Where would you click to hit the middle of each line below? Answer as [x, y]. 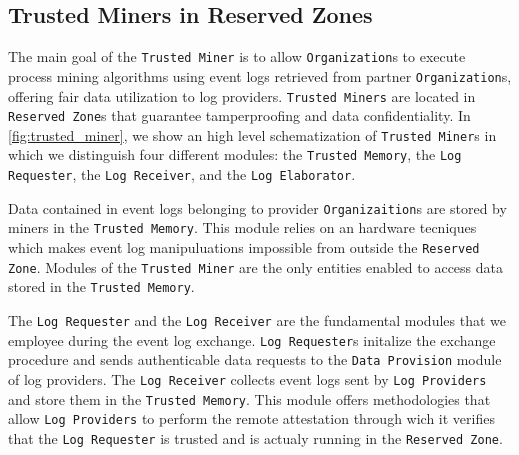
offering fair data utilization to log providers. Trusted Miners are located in [242, 95]
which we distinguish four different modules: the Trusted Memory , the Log [235, 154]
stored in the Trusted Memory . [101, 286]
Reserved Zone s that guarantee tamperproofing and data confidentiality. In [239, 115]
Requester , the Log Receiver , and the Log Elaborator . [182, 174]
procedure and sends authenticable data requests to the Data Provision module [255, 359]
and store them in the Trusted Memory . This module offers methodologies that [249, 398]
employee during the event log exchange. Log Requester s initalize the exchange [252, 339]
